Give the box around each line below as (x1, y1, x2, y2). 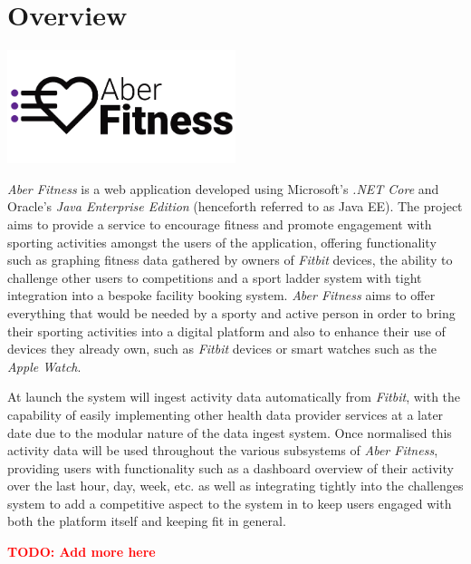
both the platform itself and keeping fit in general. (7, 511, 286, 530)
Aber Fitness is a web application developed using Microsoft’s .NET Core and (7, 179, 439, 198)
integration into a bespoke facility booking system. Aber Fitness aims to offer (7, 286, 436, 305)
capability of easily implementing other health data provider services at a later (7, 404, 444, 423)
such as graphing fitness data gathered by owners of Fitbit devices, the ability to (7, 250, 453, 269)
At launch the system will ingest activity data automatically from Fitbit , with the (7, 387, 461, 406)
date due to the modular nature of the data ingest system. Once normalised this (7, 423, 452, 442)
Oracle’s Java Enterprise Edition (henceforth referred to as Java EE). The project (7, 197, 463, 216)
